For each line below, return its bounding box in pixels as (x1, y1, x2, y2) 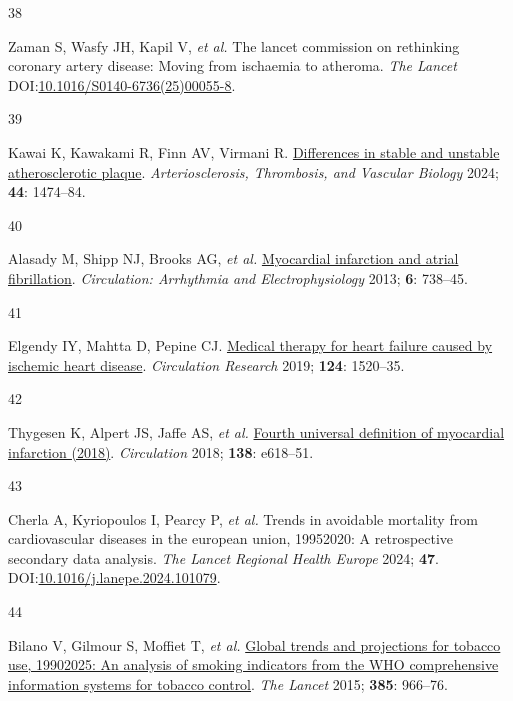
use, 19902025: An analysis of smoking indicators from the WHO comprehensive (8, 654, 499, 675)
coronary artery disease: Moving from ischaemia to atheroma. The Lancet (8, 55, 457, 76)
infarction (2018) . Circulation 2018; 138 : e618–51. (8, 441, 314, 462)
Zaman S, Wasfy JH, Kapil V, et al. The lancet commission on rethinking (8, 35, 460, 56)
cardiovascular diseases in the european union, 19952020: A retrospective (8, 528, 454, 549)
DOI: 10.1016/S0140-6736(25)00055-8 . (8, 74, 236, 95)
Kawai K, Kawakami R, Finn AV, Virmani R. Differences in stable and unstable (8, 141, 500, 162)
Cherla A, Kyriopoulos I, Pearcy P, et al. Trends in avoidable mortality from (8, 508, 478, 529)
